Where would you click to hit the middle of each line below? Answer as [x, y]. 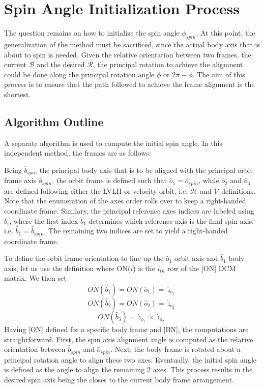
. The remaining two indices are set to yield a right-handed [136, 231]
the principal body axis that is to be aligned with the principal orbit [146, 170]
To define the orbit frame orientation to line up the [84, 258]
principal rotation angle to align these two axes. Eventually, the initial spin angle [130, 359]
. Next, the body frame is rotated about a [175, 349]
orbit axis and [196, 258]
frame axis [20, 180]
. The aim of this [219, 74]
